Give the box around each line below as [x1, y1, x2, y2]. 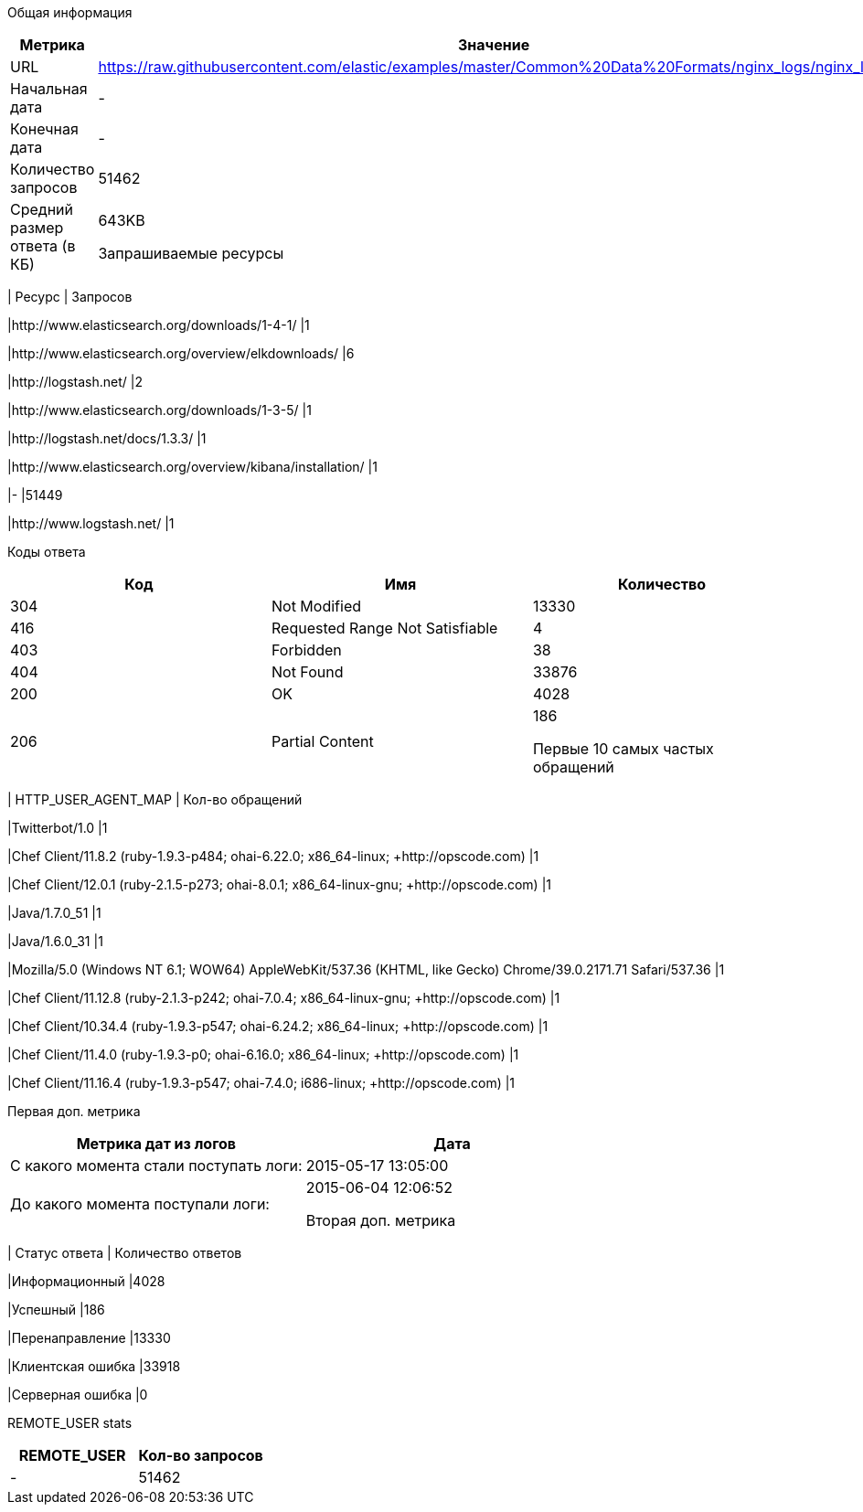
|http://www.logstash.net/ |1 [7, 516, 175, 531]
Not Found [271, 663, 344, 681]
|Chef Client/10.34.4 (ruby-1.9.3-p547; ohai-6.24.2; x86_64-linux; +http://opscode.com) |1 [7, 1018, 549, 1034]
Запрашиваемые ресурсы [98, 244, 284, 262]
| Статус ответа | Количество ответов [7, 1245, 242, 1261]
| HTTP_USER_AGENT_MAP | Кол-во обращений [7, 792, 303, 807]
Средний [10, 200, 73, 218]
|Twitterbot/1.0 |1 [7, 820, 108, 836]
